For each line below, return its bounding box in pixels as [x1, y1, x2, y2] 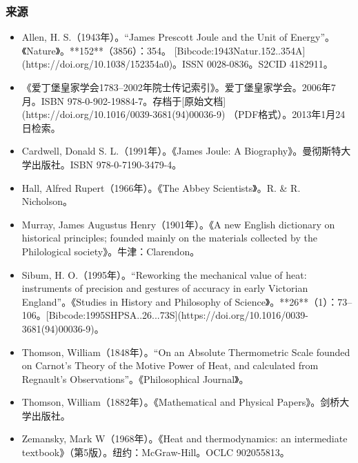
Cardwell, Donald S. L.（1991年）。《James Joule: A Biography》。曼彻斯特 [21, 144, 341, 158]
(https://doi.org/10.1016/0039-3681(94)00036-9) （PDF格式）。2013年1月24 [21, 107, 346, 121]
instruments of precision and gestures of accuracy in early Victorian [21, 281, 308, 295]
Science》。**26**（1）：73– [235, 294, 352, 308]
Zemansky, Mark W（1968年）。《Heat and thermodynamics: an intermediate [21, 431, 348, 446]
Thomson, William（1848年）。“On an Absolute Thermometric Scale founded [21, 344, 350, 359]
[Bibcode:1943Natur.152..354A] [174, 43, 306, 57]
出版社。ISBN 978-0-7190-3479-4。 [31, 157, 182, 171]
